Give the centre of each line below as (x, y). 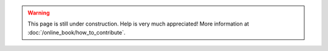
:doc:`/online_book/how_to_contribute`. (77, 32)
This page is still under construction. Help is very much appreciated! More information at (138, 24)
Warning (39, 13)
